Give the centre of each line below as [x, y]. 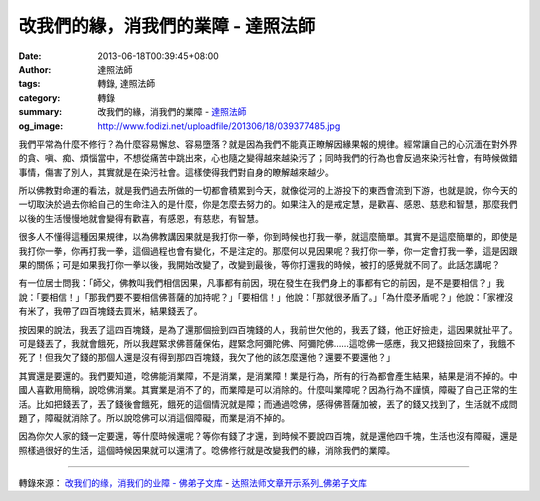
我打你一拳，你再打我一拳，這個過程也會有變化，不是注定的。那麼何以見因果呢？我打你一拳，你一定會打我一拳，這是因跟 [268, 251]
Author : [35, 69]
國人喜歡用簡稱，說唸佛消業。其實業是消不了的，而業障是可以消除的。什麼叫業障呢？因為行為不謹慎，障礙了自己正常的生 [268, 390]
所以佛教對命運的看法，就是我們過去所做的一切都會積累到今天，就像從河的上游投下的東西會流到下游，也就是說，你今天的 [268, 191]
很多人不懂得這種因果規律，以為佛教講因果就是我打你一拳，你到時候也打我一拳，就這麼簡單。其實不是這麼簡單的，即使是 [268, 237]
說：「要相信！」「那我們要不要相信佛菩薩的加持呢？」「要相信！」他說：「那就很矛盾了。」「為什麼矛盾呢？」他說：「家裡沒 [266, 297]
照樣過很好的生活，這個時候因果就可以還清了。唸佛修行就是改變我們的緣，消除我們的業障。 [206, 450]
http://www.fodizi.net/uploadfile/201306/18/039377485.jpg [219, 126]
